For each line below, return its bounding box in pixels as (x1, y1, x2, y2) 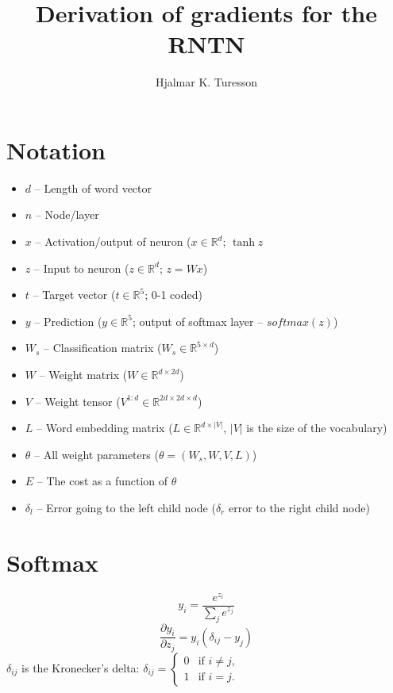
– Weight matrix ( (39, 366, 128, 382)
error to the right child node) (228, 499, 370, 515)
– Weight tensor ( (35, 392, 121, 409)
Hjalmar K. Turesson (155, 74, 258, 90)
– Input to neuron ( (33, 259, 129, 276)
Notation (6, 133, 106, 166)
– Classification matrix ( (44, 339, 162, 356)
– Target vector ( (33, 286, 116, 303)
